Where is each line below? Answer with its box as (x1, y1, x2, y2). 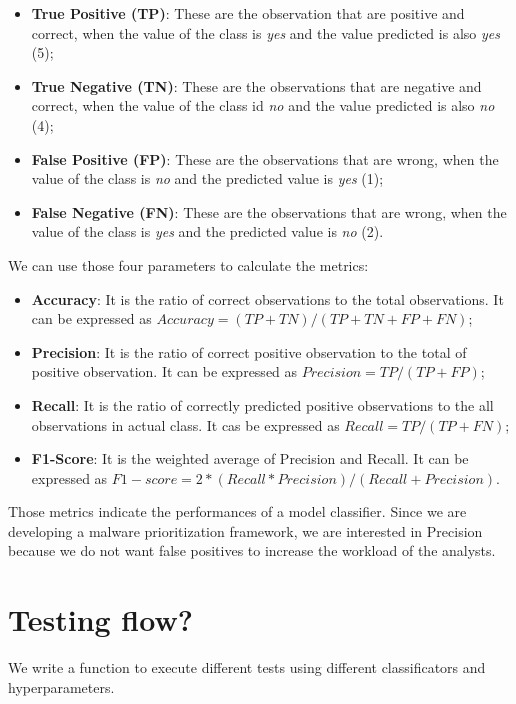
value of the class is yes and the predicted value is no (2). (31, 221, 384, 242)
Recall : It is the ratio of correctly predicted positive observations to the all (31, 394, 494, 415)
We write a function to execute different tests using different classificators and (8, 657, 486, 678)
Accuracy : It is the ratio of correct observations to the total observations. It (31, 288, 504, 309)
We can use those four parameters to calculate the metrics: (8, 254, 369, 275)
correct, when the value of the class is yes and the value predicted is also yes (31, 22, 500, 43)
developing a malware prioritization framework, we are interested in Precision (8, 520, 483, 541)
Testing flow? (8, 599, 193, 640)
